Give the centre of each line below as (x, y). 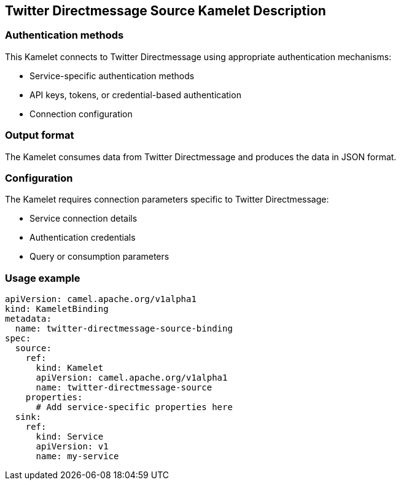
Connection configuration (81, 114)
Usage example (43, 278)
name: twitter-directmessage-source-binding (124, 329)
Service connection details (84, 219)
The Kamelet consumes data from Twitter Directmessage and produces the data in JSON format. (201, 157)
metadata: (28, 319)
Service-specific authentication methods (112, 76)
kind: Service (70, 437)
